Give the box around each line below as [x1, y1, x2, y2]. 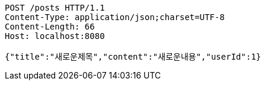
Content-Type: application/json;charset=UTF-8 [5, 12, 225, 22]
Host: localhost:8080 [5, 31, 105, 41]
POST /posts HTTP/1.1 [5, 3, 105, 12]
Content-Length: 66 [5, 22, 95, 31]
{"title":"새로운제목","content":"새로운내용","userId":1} [5, 52, 261, 61]
